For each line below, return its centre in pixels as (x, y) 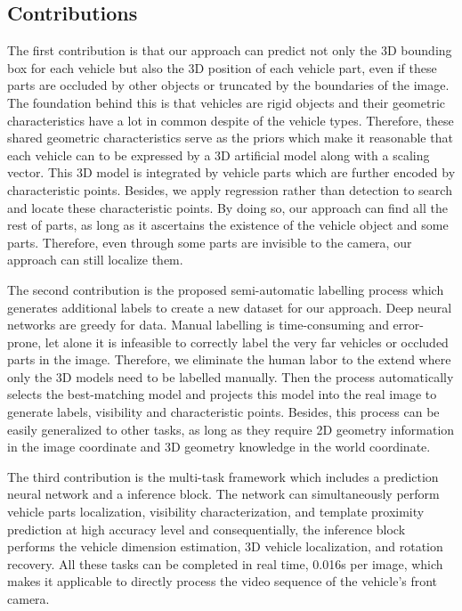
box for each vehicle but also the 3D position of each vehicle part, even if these (222, 67)
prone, (24, 342)
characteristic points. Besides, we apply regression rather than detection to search (230, 189)
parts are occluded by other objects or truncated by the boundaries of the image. (228, 85)
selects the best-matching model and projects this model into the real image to (222, 394)
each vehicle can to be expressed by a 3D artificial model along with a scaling (219, 155)
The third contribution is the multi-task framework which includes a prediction (223, 476)
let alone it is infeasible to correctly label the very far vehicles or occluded (247, 342)
